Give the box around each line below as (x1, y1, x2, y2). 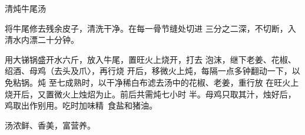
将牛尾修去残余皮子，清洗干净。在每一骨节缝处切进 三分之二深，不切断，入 (5, 22, 296, 34)
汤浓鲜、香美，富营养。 (5, 119, 95, 131)
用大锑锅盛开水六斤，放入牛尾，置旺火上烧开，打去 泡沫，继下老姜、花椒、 (5, 53, 296, 65)
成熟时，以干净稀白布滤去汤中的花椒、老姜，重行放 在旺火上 (65, 76, 299, 88)
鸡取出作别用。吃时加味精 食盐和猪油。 (5, 99, 157, 112)
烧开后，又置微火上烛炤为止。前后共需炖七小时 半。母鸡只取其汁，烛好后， (5, 87, 296, 100)
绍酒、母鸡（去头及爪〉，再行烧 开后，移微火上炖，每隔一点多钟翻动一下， (5, 65, 292, 77)
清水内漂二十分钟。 (5, 33, 79, 46)
